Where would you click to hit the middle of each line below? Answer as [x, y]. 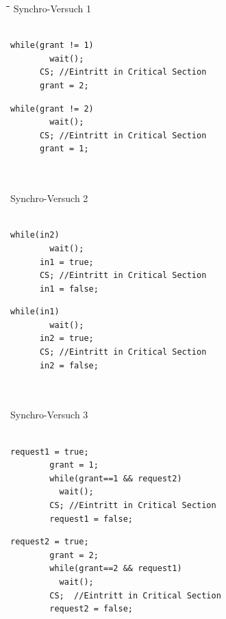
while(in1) [35, 312]
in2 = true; [66, 339]
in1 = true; [66, 262]
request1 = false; [91, 519]
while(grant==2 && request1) [116, 569]
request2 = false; [91, 609]
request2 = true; [50, 542]
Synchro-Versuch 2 [49, 198]
